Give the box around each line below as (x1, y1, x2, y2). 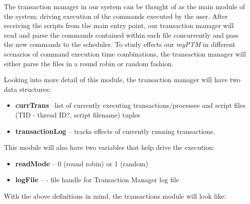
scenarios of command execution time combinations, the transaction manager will (4, 48, 246, 58)
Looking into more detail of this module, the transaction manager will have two (4, 74, 241, 85)
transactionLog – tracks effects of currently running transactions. (15, 126, 215, 136)
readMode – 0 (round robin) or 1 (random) (15, 158, 149, 168)
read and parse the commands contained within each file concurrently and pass (4, 29, 239, 40)
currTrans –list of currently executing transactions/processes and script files (15, 100, 246, 110)
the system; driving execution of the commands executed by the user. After (4, 11, 228, 21)
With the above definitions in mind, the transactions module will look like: (4, 190, 226, 201)
